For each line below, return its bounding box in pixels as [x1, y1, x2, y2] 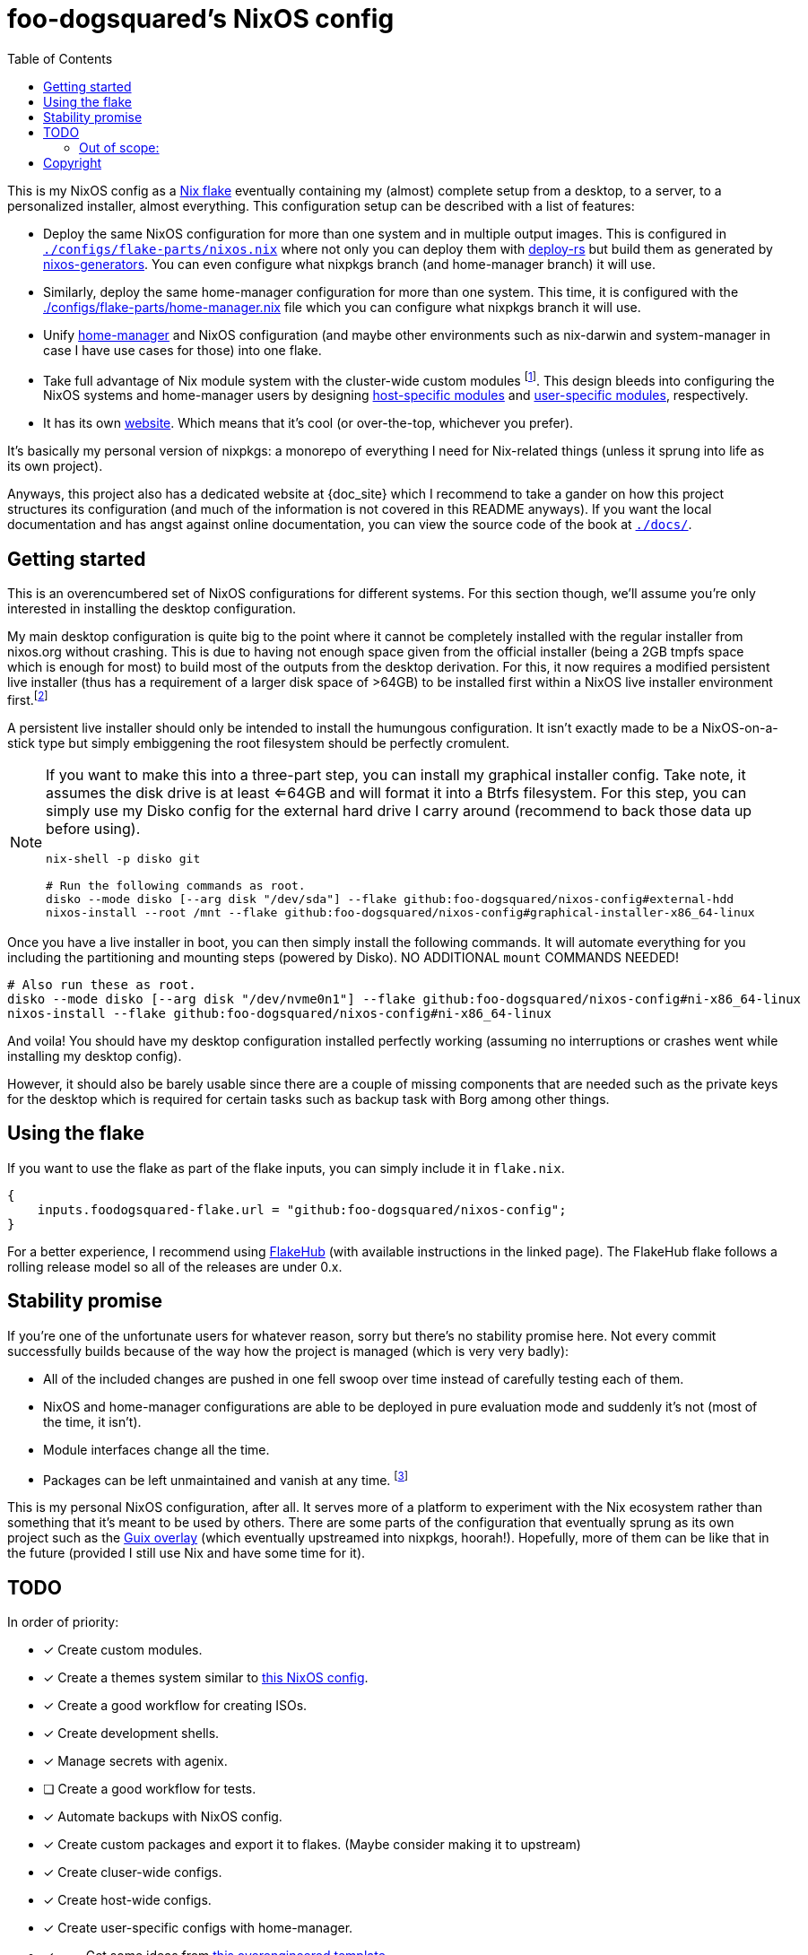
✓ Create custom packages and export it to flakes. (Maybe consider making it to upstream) [43, 1837, 581, 1853]
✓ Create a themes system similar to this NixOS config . [43, 1670, 369, 1686]
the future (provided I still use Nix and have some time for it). [7, 1545, 366, 1561]
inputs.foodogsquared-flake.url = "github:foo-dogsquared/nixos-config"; [37, 1202, 567, 1217]
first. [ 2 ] [7, 690, 48, 708]
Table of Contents [7, 50, 113, 66]
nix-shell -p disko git [46, 851, 201, 865]
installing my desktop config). [7, 1047, 182, 1064]
